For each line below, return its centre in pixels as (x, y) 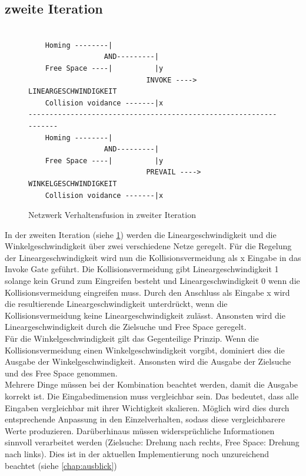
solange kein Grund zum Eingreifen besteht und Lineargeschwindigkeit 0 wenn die (152, 281)
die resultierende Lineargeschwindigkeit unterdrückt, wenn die (116, 304)
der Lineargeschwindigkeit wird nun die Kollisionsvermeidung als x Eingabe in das (153, 257)
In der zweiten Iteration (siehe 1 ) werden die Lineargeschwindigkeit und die (141, 234)
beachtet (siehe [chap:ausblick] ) (61, 465)
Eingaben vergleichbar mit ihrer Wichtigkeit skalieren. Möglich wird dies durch (147, 407)
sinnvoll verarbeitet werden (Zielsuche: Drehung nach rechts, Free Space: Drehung (152, 442)
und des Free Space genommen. (61, 373)
